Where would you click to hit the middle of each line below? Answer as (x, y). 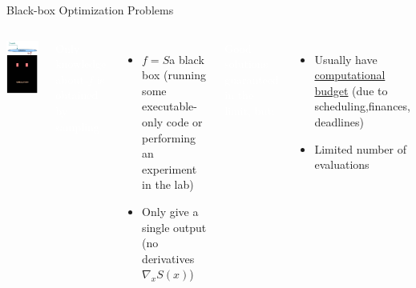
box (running (174, 75)
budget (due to (351, 90)
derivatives (168, 258)
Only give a (170, 211)
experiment (170, 168)
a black (187, 59)
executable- (170, 106)
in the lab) (168, 184)
